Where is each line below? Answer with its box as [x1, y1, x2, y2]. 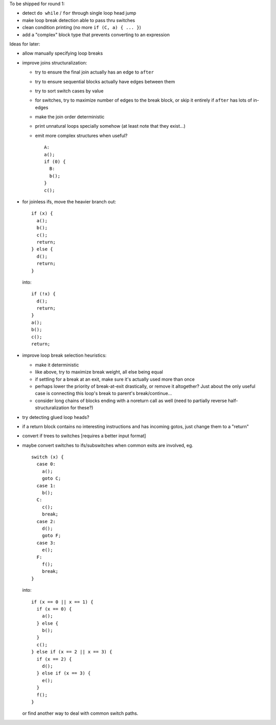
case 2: [36, 519, 56, 524]
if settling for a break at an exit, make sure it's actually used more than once [35, 376, 195, 382]
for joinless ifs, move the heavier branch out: [22, 198, 117, 204]
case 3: [36, 540, 56, 546]
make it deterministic [35, 362, 79, 368]
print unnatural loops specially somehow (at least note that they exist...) [35, 123, 186, 129]
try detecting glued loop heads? [22, 414, 89, 420]
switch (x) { [31, 454, 64, 460]
